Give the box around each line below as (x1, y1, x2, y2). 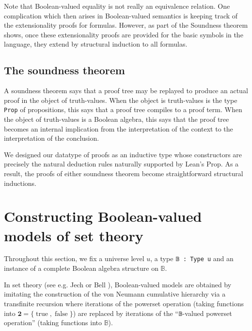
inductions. (4, 178, 36, 188)
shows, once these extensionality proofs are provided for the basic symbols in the (4, 29, 243, 39)
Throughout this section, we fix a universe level (4, 253, 144, 264)
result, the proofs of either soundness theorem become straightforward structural (4, 168, 243, 178)
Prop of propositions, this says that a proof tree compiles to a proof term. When (4, 104, 242, 115)
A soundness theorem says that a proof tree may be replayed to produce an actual (4, 85, 248, 96)
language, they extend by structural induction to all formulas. (4, 39, 188, 49)
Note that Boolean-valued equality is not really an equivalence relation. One (4, 1, 230, 11)
